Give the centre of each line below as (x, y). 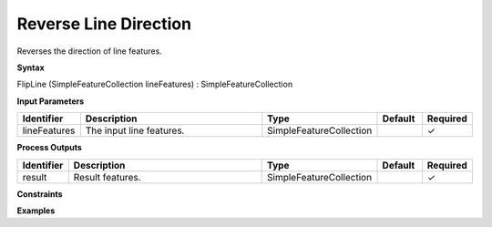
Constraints (40, 194)
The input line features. (135, 130)
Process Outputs (49, 148)
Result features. (107, 177)
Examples (36, 211)
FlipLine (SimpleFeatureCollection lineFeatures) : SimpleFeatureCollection (155, 84)
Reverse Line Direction (104, 24)
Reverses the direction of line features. (90, 51)
